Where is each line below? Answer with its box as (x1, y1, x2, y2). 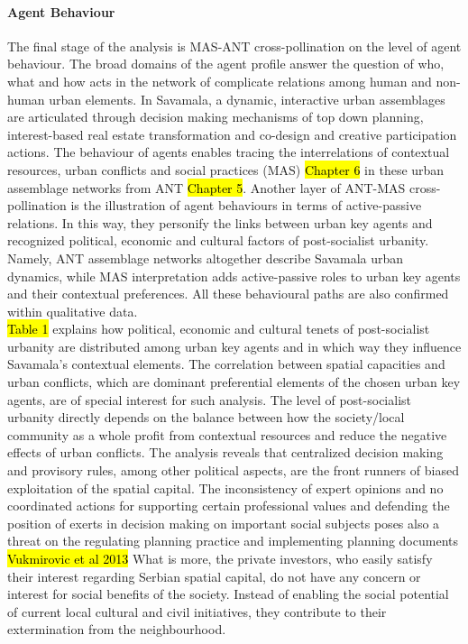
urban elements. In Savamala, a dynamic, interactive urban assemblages (49, 89, 445, 108)
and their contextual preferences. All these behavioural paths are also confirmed (7, 284, 449, 303)
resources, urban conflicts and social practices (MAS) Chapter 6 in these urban (7, 160, 445, 179)
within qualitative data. (7, 301, 138, 320)
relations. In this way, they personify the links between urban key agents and (7, 213, 433, 232)
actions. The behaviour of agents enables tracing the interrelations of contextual (7, 143, 450, 161)
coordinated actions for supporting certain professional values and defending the (7, 496, 450, 515)
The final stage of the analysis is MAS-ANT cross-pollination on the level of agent (7, 36, 462, 55)
